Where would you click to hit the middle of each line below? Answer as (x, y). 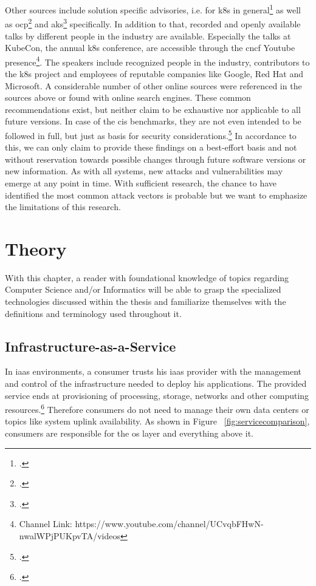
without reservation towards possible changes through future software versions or (156, 159)
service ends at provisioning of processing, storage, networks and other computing (157, 395)
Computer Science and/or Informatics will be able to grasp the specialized (143, 289)
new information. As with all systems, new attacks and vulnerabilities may (144, 171)
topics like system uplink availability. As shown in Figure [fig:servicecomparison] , (157, 421)
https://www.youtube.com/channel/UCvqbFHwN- (169, 524)
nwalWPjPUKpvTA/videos (70, 536)
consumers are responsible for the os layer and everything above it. (129, 433)
